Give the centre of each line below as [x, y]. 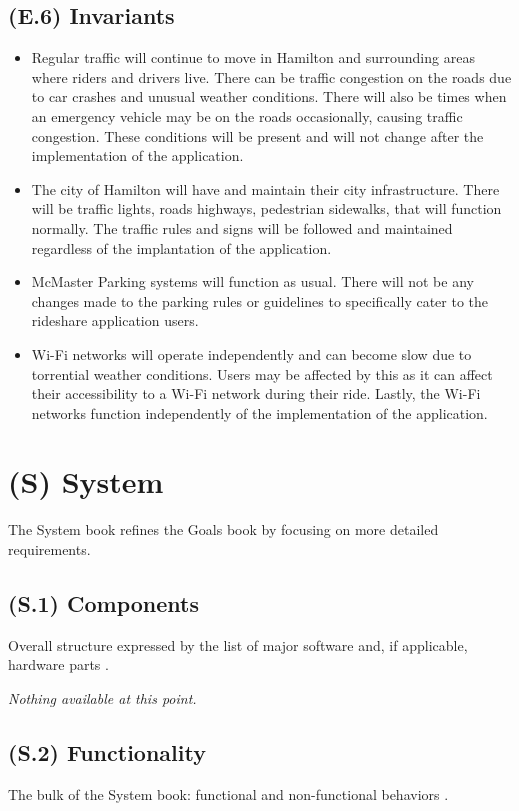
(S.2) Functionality [107, 751]
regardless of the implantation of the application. [181, 247]
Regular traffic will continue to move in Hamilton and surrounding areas [253, 57]
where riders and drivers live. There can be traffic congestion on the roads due [271, 76]
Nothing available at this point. [102, 698]
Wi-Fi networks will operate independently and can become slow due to [251, 353]
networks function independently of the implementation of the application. [259, 412]
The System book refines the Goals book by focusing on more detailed [223, 529]
